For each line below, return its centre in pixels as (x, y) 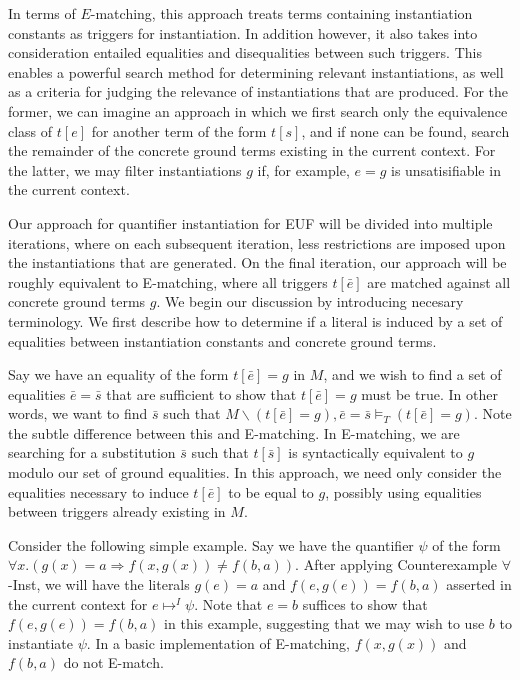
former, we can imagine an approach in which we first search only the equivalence (258, 110)
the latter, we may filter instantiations (125, 169)
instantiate (41, 642)
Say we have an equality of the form (118, 374)
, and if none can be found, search (405, 130)
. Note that (228, 603)
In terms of (42, 13)
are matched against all (439, 281)
